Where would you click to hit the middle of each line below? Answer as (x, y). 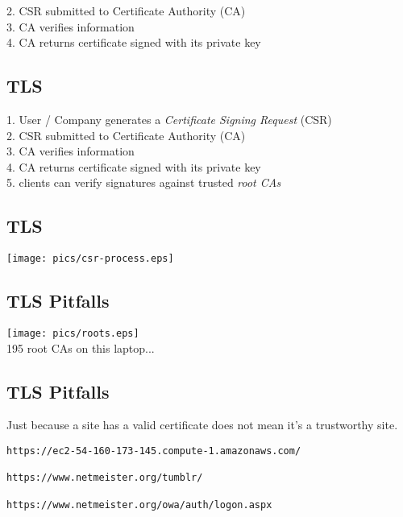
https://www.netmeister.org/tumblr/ (105, 478)
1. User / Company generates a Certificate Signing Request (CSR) (169, 119)
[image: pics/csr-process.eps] (90, 259)
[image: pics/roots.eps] (73, 334)
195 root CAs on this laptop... (81, 347)
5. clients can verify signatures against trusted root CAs (144, 182)
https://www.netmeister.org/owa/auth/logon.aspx (139, 505)
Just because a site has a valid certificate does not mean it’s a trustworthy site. (202, 425)
